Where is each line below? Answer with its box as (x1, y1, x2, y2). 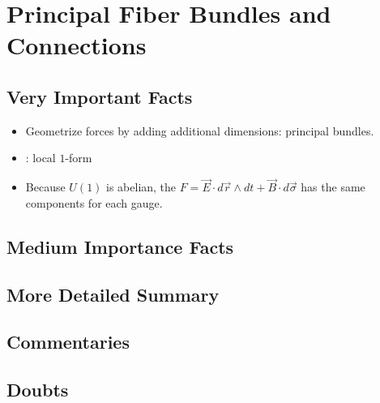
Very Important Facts (6, 84, 193, 109)
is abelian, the (106, 178, 177, 195)
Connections (6, 28, 147, 62)
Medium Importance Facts (6, 234, 234, 259)
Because (25, 178, 66, 195)
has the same (301, 178, 365, 195)
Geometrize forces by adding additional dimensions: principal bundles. (25, 122, 374, 139)
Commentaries (6, 329, 130, 354)
